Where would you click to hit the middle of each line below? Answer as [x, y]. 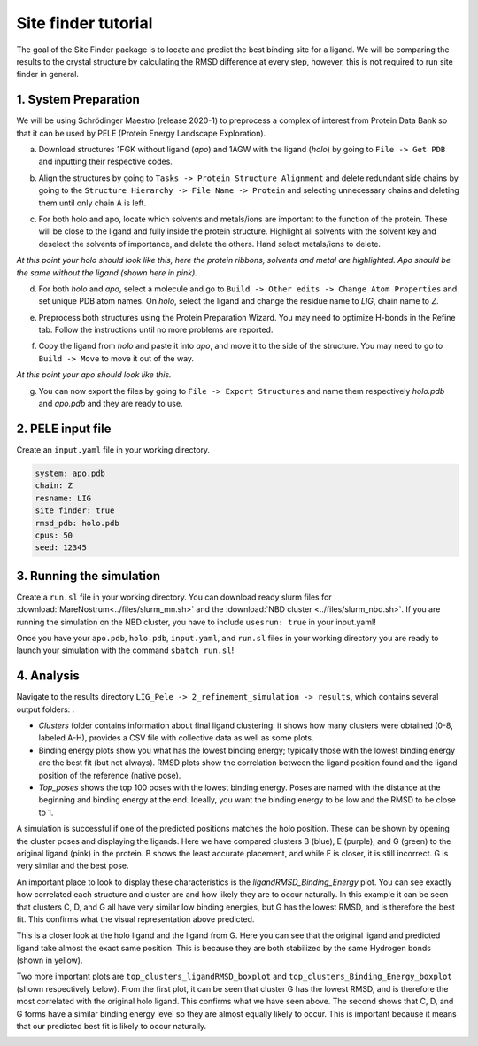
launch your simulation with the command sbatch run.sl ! [125, 650]
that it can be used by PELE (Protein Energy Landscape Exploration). [141, 133]
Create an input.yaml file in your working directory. [113, 449]
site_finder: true [75, 511]
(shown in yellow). [50, 960]
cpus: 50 [54, 535]
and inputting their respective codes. [105, 162]
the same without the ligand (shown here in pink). [107, 272]
